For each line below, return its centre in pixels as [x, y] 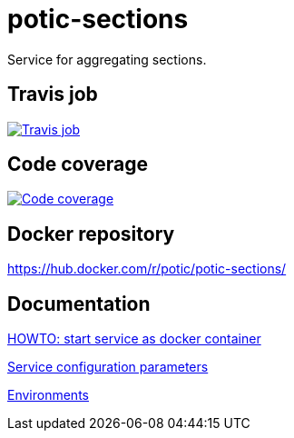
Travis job [53, 95]
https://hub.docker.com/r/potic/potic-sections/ [147, 269]
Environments [48, 395]
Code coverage [78, 164]
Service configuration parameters [108, 367]
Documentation [79, 304]
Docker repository [91, 234]
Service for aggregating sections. [107, 59]
